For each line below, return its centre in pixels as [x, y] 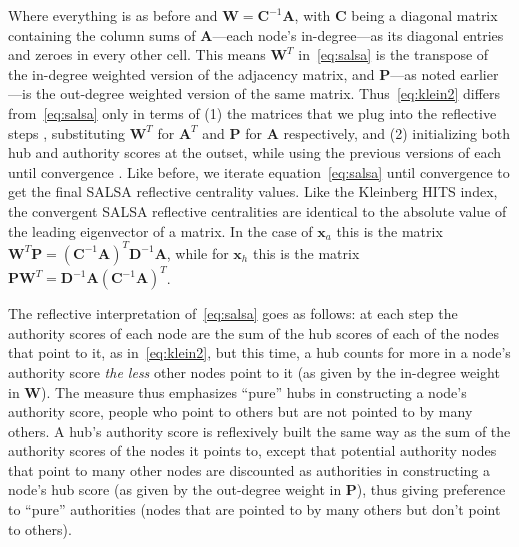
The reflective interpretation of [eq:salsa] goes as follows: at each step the [233, 313]
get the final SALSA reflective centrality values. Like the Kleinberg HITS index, [253, 191]
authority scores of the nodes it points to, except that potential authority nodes [252, 450]
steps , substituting [66, 132]
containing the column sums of [102, 34]
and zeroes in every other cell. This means [137, 54]
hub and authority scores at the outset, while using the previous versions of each [255, 152]
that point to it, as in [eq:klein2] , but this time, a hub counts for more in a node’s [259, 352]
